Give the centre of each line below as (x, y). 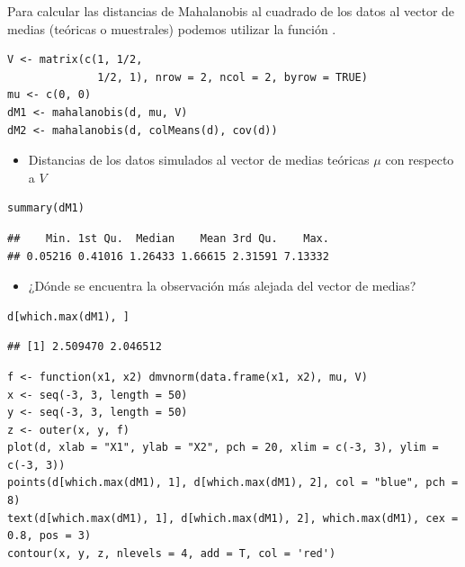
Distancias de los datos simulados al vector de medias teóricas (199, 160)
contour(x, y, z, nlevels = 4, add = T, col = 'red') (172, 553)
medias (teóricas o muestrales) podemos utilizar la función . (172, 28)
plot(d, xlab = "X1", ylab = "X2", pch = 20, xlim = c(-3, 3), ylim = (223, 448)
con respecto (420, 160)
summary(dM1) (46, 208)
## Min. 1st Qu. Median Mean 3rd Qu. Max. (168, 238)
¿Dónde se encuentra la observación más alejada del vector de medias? (222, 286)
